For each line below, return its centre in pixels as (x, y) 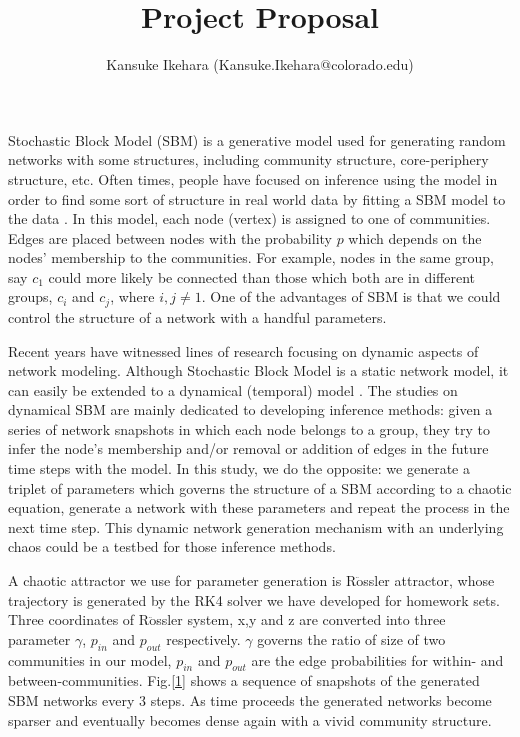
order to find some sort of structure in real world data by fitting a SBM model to (257, 198)
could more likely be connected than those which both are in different (262, 276)
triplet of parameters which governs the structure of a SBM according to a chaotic (260, 487)
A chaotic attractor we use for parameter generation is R (182, 580)
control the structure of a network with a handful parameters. (197, 316)
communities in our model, (90, 659)
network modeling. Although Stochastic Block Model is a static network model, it (258, 370)
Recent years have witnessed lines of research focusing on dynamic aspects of (243, 350)
